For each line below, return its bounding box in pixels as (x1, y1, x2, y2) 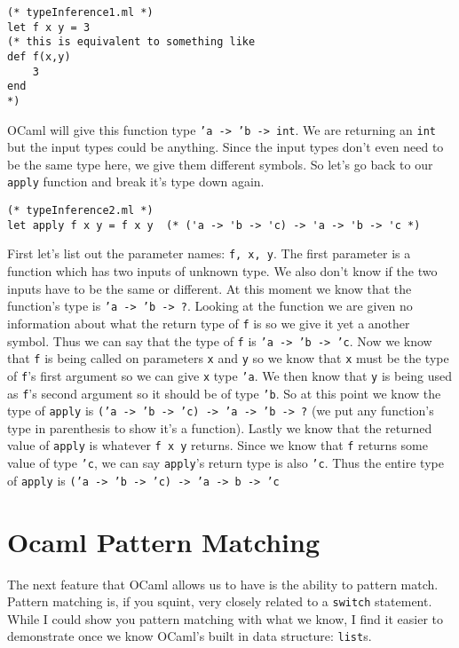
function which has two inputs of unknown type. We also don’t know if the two (7, 262, 438, 281)
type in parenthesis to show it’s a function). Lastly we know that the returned (7, 418, 432, 437)
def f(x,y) (7, 50, 71, 63)
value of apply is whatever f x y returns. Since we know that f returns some (7, 436, 428, 454)
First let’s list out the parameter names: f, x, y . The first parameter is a (7, 244, 411, 263)
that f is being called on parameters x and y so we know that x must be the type (7, 349, 449, 367)
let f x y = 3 (7, 20, 91, 34)
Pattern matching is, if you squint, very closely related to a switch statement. (7, 592, 432, 611)
